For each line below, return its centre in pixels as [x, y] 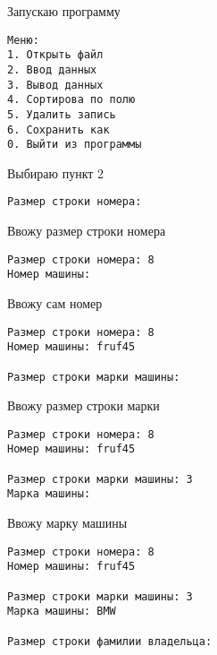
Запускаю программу [64, 11]
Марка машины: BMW [62, 612]
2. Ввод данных [52, 69]
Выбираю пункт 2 [56, 172]
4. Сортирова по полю [71, 100]
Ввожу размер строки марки [83, 405]
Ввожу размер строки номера [87, 231]
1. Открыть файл [55, 55]
